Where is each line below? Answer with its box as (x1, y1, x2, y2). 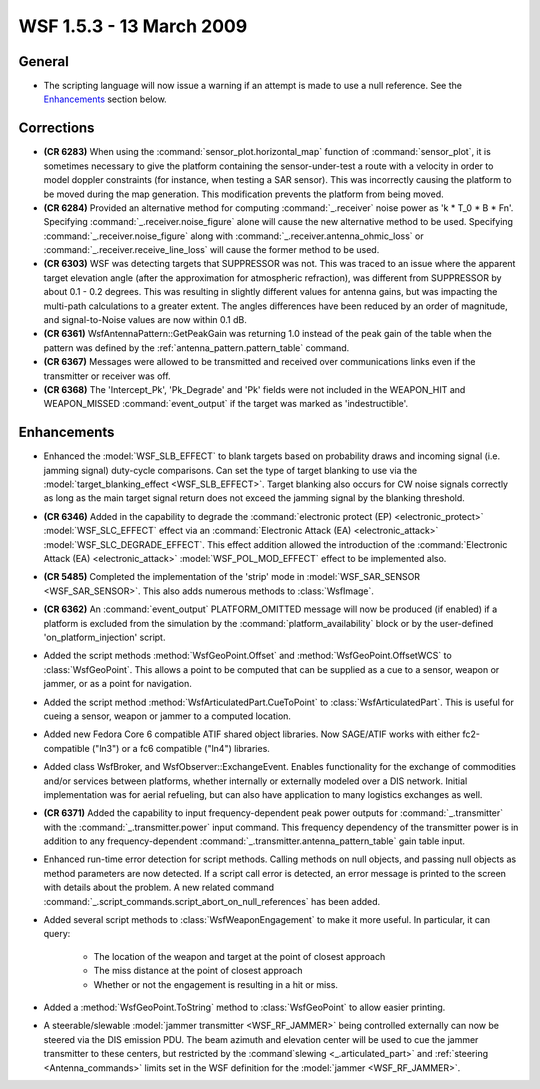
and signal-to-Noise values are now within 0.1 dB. (43, 314, 247, 326)
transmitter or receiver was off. (43, 370, 171, 382)
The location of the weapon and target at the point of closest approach (93, 950, 386, 962)
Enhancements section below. (43, 93, 167, 105)
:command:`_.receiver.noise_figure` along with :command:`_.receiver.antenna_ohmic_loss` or (43, 230, 424, 242)
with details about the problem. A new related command (43, 881, 275, 894)
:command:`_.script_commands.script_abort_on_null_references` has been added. (43, 895, 381, 907)
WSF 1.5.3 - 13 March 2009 (18, 15, 248, 37)
